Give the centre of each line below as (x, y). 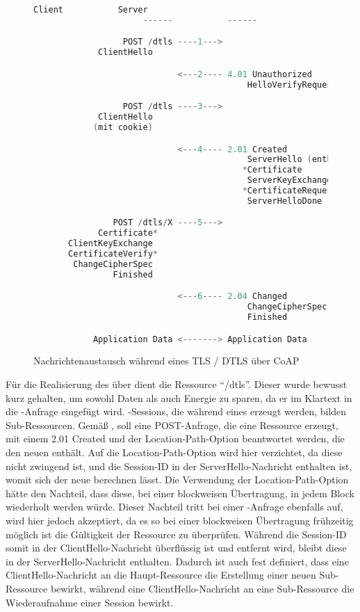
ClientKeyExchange (111, 244)
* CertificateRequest (289, 191)
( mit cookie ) (123, 127)
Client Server (91, 10)
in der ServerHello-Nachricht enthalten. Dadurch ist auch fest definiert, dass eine (177, 561)
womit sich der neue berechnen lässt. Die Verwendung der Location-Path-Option (177, 480)
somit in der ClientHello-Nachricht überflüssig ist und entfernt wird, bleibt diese (176, 548)
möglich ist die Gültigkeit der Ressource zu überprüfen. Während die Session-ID (176, 534)
